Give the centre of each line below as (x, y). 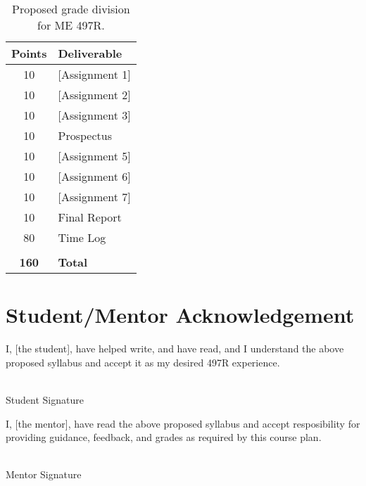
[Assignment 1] (94, 74)
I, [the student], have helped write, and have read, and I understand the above (175, 348)
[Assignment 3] (94, 115)
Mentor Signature (44, 474)
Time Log (82, 237)
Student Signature (45, 399)
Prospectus (85, 135)
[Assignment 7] (94, 197)
